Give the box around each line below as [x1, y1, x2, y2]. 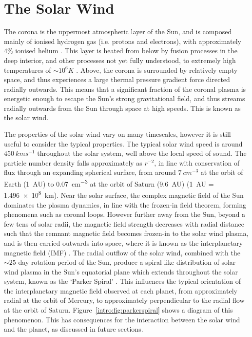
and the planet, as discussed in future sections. [4, 324, 143, 334]
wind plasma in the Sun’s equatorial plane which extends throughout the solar [4, 266, 238, 276]
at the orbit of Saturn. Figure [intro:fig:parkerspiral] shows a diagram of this [4, 305, 233, 315]
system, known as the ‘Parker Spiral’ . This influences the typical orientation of [4, 276, 241, 286]
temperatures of [4, 64, 51, 75]
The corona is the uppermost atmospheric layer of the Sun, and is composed [4, 26, 232, 37]
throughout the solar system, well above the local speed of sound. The [37, 148, 247, 158]
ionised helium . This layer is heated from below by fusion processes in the [15, 45, 237, 56]
